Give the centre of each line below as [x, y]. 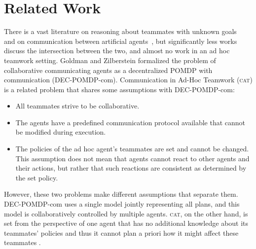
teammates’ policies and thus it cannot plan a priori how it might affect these [121, 232]
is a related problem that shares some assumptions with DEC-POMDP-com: [119, 89]
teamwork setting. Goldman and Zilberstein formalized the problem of [110, 60]
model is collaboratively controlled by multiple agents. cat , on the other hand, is [126, 213]
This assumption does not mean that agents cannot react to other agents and [132, 158]
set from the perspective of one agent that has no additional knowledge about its [126, 223]
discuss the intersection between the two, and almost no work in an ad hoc [117, 51]
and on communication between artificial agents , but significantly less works [121, 41]
